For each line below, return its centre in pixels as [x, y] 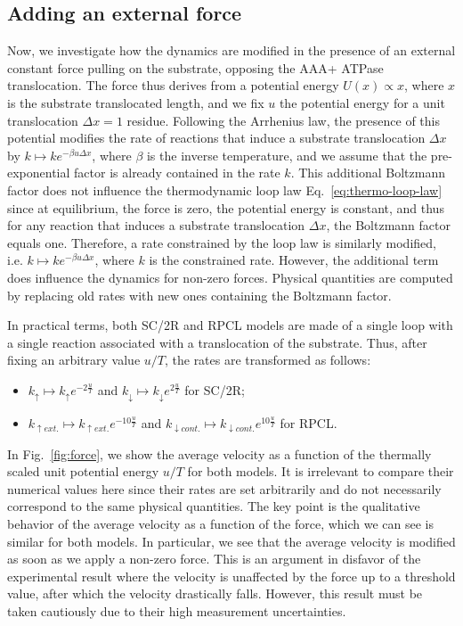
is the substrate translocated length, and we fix [136, 102]
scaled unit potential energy [83, 471]
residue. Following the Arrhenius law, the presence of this [283, 120]
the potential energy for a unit [362, 102]
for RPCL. [309, 423]
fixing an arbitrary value [74, 360]
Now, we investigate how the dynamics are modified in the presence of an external [231, 50]
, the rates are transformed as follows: [268, 360]
